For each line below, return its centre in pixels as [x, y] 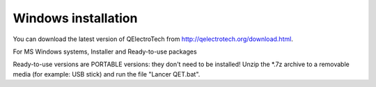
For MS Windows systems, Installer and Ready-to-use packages [105, 52]
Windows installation [75, 18]
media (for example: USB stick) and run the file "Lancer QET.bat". [107, 74]
